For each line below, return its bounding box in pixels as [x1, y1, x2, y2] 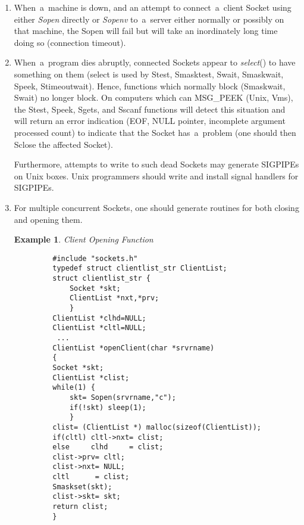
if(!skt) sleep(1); [69, 403, 146, 412]
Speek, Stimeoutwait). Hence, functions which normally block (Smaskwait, [14, 79, 286, 92]
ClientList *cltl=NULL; [52, 324, 146, 333]
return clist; [52, 502, 108, 511]
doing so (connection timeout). [14, 36, 126, 48]
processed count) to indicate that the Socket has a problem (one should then [14, 126, 296, 138]
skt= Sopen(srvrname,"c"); [69, 393, 176, 402]
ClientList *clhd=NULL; [52, 313, 146, 322]
